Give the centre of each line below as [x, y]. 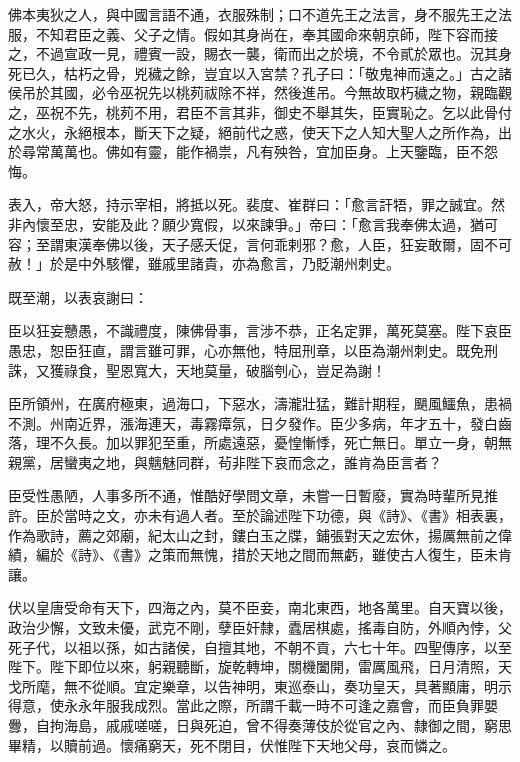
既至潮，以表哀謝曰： [78, 296]
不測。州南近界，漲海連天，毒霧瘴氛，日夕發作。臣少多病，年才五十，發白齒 [260, 422]
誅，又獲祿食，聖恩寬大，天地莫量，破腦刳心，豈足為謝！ [197, 369]
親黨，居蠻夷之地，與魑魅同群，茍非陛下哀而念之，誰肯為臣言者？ [225, 461]
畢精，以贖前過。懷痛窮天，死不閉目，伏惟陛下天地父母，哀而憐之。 [232, 744]
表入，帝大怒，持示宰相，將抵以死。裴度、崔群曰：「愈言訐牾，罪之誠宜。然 [256, 204]
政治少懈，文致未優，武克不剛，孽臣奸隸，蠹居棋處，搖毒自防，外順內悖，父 [260, 627]
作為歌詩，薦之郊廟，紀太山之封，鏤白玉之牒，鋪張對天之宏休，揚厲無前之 [253, 534]
